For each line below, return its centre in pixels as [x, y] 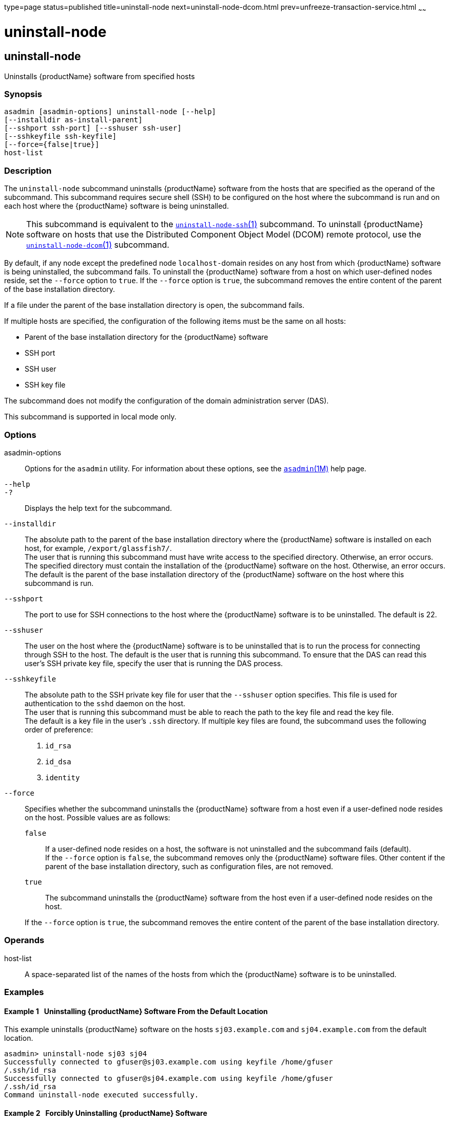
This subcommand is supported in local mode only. [90, 417]
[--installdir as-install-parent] [73, 120]
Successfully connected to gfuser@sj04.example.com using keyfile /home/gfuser [169, 1079]
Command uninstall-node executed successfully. [102, 1095]
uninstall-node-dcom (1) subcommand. [98, 245]
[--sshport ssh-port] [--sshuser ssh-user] [93, 128]
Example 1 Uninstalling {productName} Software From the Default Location [136, 1011]
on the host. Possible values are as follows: [97, 817]
